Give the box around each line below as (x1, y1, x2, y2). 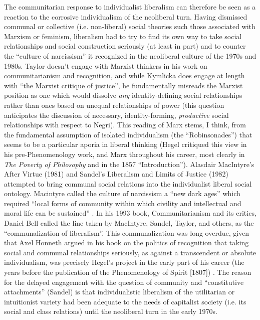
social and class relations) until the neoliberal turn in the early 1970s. (4, 306, 218, 316)
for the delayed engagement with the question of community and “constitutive (4, 276, 244, 287)
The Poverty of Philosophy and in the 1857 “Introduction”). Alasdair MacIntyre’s (4, 158, 254, 169)
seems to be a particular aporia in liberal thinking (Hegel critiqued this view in (4, 139, 247, 149)
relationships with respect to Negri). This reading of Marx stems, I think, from (4, 119, 246, 130)
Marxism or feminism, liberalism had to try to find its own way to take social (4, 31, 242, 41)
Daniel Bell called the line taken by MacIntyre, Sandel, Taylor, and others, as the (4, 218, 254, 228)
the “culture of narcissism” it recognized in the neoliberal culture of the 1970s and (4, 50, 256, 61)
